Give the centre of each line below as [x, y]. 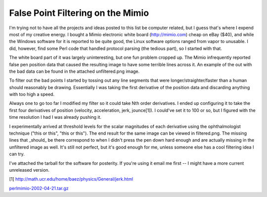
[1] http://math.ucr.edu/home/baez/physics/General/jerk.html [71, 179]
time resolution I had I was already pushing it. [55, 117]
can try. [17, 154]
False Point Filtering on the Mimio [79, 13]
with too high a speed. [32, 95]
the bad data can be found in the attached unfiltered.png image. [74, 71]
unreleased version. [29, 170]
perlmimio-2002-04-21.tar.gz [39, 188]
